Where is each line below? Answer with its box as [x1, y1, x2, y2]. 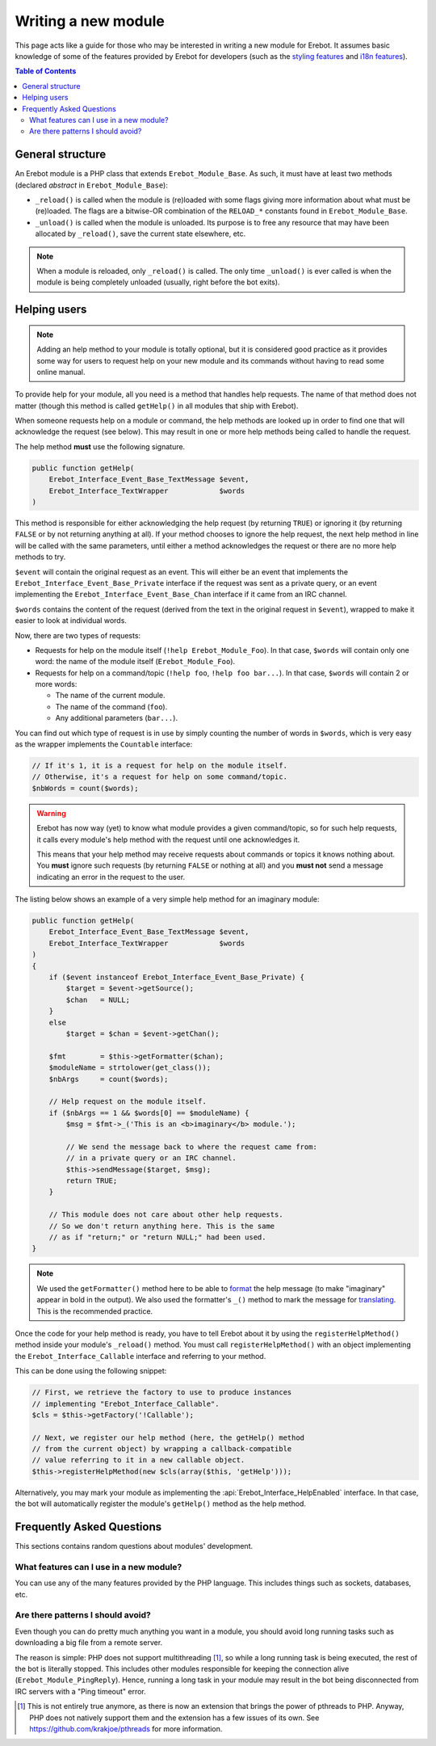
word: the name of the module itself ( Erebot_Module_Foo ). [35, 657, 236, 667]
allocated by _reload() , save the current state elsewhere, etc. [35, 229, 246, 238]
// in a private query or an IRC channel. [65, 1154, 237, 1163]
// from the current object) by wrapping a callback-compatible [31, 1445, 292, 1454]
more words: [35, 679, 78, 689]
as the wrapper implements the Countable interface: [15, 739, 193, 749]
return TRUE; [65, 1176, 118, 1185]
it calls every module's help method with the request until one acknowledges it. [36, 835, 300, 844]
